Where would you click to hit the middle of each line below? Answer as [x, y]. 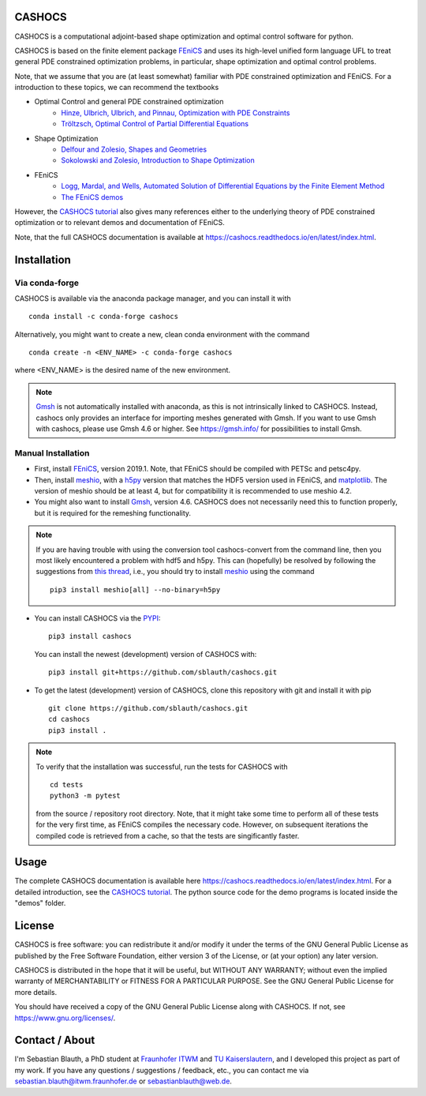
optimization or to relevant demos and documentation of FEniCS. [120, 223]
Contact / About [55, 1040]
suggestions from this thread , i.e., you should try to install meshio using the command [175, 572]
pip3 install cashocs [90, 636]
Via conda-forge [47, 283]
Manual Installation [52, 452]
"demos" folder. [40, 903]
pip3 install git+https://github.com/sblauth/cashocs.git [163, 672]
